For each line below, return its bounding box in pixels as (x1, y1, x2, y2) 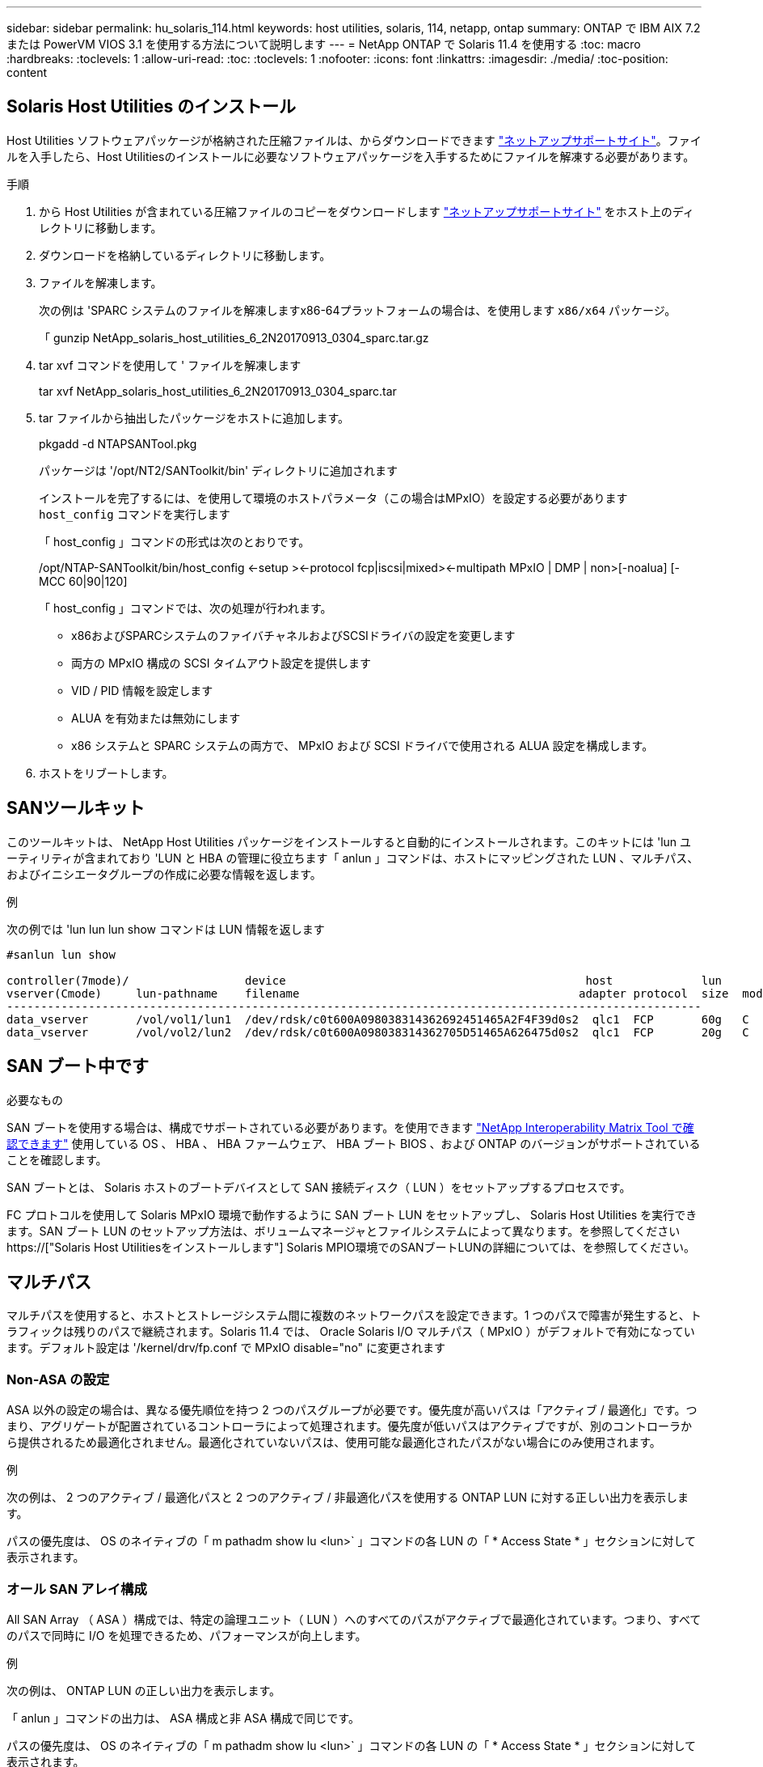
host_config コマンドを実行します (39, 506, 230, 521)
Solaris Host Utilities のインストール (6, 96, 296, 117)
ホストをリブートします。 (39, 765, 174, 780)
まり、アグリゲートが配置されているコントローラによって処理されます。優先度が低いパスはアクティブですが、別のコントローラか (6, 1419, 692, 1434)
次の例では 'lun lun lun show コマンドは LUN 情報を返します (6, 922, 325, 936)
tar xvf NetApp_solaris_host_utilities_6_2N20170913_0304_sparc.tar (39, 383, 397, 398)
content (6, 66, 48, 79)
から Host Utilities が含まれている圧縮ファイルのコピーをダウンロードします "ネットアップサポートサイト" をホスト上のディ (39, 204, 694, 218)
